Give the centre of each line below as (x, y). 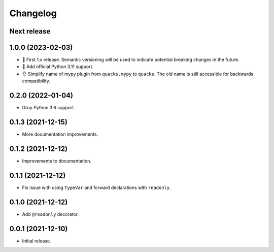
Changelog (33, 13)
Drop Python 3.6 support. (49, 108)
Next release (30, 31)
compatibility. (36, 81)
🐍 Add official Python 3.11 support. (58, 67)
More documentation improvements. (60, 134)
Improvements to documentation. (57, 161)
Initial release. (37, 241)
